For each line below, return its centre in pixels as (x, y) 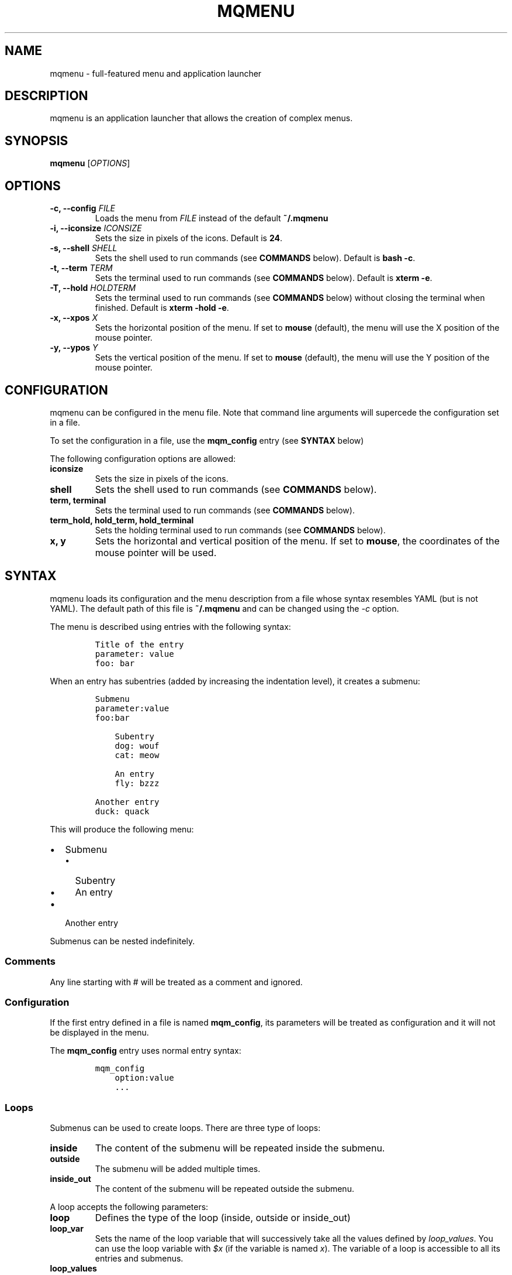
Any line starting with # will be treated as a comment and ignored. (176, 982)
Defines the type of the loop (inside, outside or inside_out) (223, 1218)
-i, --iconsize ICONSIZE (96, 228)
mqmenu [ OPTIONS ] (90, 163)
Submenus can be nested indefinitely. (122, 941)
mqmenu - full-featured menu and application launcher (156, 73)
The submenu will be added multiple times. (178, 1169)
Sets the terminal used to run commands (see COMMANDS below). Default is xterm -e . (264, 278)
